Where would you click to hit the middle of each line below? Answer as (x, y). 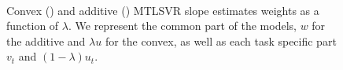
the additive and (46, 41)
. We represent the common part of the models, (182, 26)
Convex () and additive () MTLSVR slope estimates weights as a (163, 10)
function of (33, 26)
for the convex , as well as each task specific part (221, 41)
